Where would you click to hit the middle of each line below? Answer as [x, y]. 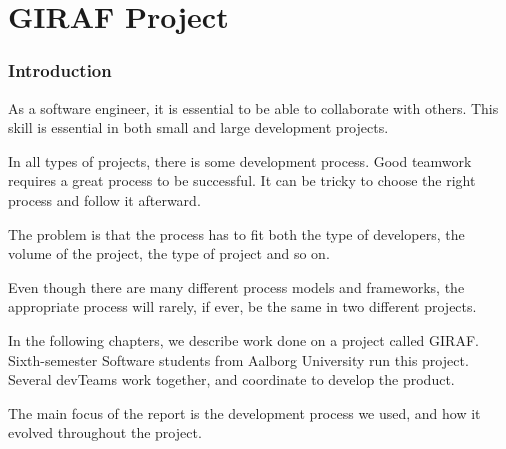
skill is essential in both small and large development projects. [198, 127]
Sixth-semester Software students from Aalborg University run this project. [238, 359]
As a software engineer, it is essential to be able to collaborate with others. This [253, 107]
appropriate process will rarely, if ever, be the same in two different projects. [242, 306]
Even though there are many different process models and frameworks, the [236, 286]
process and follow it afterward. [104, 199]
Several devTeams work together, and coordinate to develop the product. [231, 379]
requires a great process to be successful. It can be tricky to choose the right [242, 180]
